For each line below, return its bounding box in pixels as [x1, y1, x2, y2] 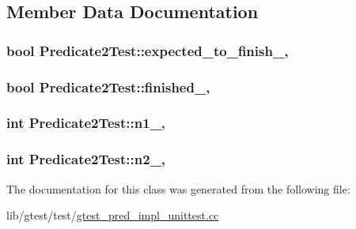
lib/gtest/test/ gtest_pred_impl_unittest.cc [6, 207, 219, 223]
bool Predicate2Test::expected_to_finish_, [6, 40, 289, 60]
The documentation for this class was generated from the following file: [6, 180, 350, 197]
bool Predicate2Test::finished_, [6, 77, 210, 96]
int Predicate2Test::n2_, [6, 149, 166, 169]
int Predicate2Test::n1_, [6, 113, 166, 133]
